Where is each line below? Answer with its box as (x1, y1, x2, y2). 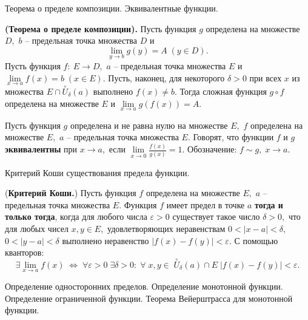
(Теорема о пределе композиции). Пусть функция (5, 22, 196, 35)
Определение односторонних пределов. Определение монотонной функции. (5, 280, 283, 293)
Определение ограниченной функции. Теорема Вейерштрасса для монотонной (5, 291, 293, 304)
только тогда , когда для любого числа (5, 210, 147, 223)
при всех (249, 71, 282, 84)
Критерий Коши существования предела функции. (5, 166, 190, 179)
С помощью (234, 234, 278, 247)
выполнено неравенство (62, 234, 149, 247)
